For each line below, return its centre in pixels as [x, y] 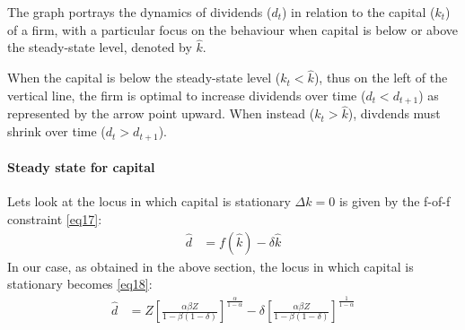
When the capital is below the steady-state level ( [144, 78]
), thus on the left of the [381, 78]
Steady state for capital [81, 167]
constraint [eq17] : [55, 218]
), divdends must [394, 113]
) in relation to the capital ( [359, 12]
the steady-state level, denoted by [100, 47]
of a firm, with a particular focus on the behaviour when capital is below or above [233, 29]
